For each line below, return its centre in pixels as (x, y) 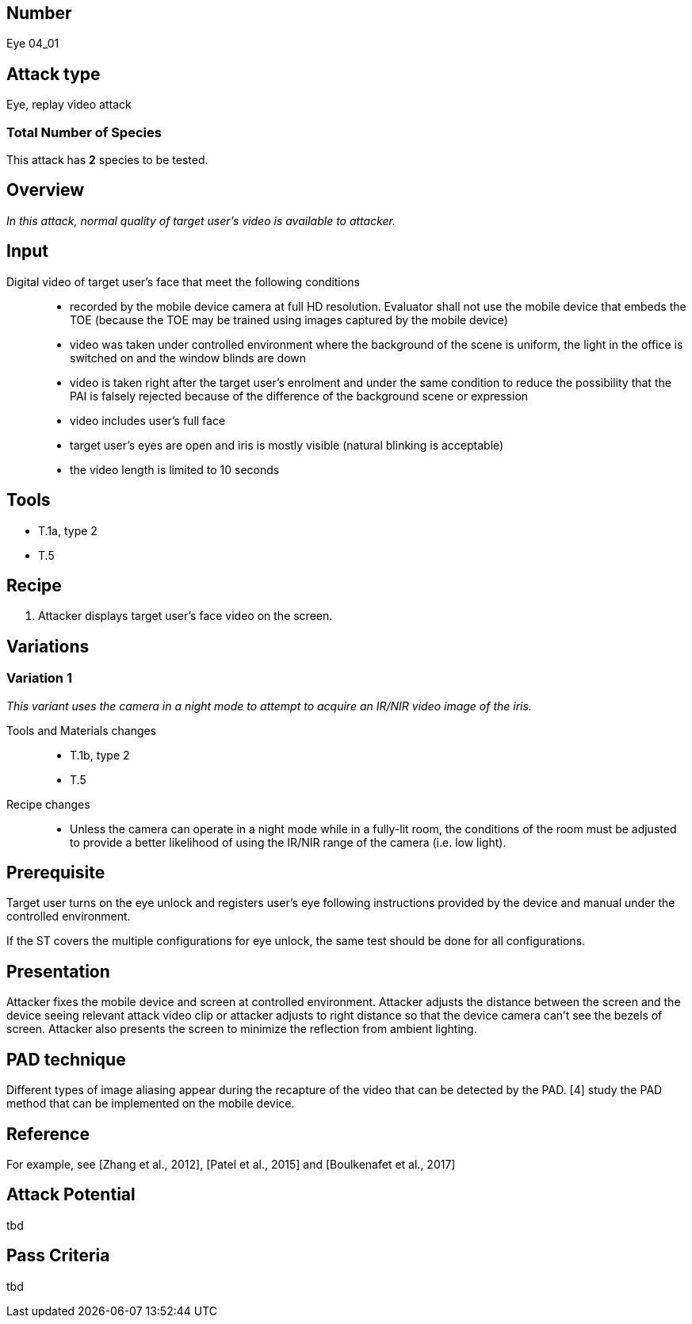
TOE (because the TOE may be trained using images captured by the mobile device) (289, 320)
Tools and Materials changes (82, 730)
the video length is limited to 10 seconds (175, 469)
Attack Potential (71, 1195)
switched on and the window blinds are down (188, 358)
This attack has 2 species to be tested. (107, 160)
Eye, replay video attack (69, 105)
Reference (48, 1134)
